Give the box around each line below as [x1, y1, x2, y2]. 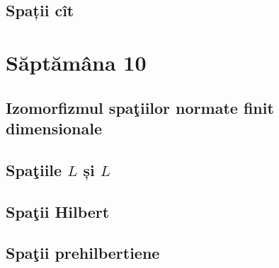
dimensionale [6, 117, 102, 139]
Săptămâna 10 [6, 47, 147, 76]
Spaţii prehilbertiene [6, 242, 160, 264]
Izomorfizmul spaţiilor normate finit [6, 96, 274, 118]
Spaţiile [6, 158, 62, 180]
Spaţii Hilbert [6, 200, 110, 222]
